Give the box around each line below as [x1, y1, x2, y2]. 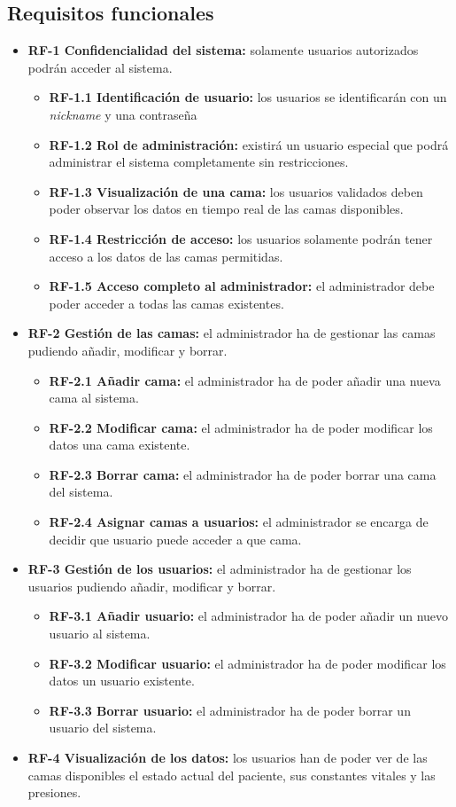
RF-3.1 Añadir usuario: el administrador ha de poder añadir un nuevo [49, 607, 449, 625]
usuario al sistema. [49, 624, 151, 643]
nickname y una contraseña [49, 105, 197, 123]
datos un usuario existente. [49, 671, 195, 690]
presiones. [27, 783, 81, 802]
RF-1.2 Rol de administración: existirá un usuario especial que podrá [49, 135, 449, 153]
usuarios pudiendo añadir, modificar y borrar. [27, 576, 276, 595]
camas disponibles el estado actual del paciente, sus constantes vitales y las [27, 765, 436, 784]
